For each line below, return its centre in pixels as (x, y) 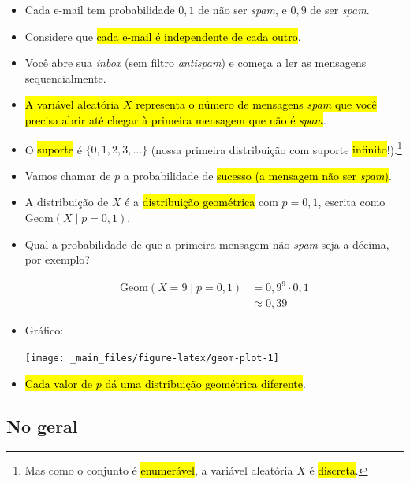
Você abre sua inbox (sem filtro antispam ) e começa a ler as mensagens (196, 63)
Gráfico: (44, 330)
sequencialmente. (65, 78)
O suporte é (53, 149)
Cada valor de (59, 383)
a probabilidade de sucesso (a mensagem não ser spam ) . (257, 175)
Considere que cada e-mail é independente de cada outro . (163, 36)
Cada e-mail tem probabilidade (100, 9)
